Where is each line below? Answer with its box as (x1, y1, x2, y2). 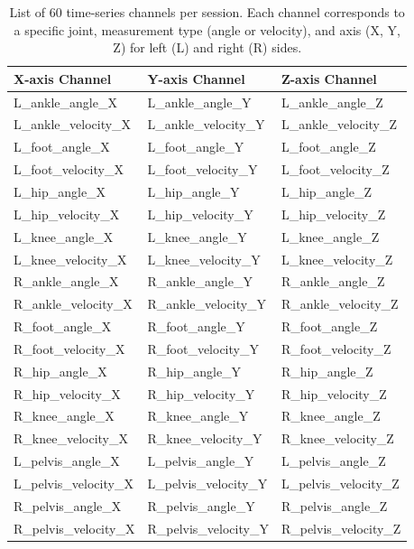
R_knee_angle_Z (281, 406, 381, 425)
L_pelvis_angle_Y (147, 451, 254, 470)
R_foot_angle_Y (147, 317, 245, 336)
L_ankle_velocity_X (14, 115, 132, 134)
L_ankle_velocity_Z (281, 115, 398, 134)
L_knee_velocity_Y (147, 249, 261, 268)
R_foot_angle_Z (281, 317, 378, 336)
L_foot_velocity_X (14, 160, 124, 179)
